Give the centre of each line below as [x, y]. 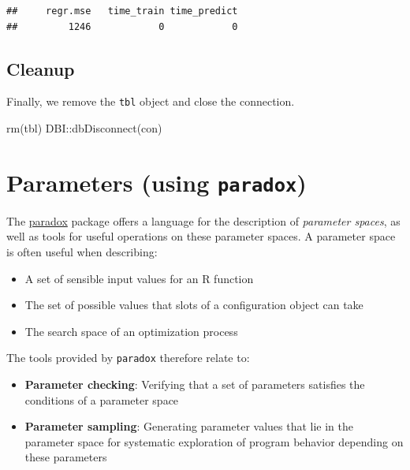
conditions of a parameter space [102, 399]
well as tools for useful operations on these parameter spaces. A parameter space [201, 236]
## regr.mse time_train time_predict [122, 11]
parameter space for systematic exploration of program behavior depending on [214, 441]
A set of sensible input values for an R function [139, 278]
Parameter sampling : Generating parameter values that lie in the [189, 426]
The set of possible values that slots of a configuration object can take [194, 305]
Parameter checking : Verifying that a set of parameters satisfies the [195, 384]
